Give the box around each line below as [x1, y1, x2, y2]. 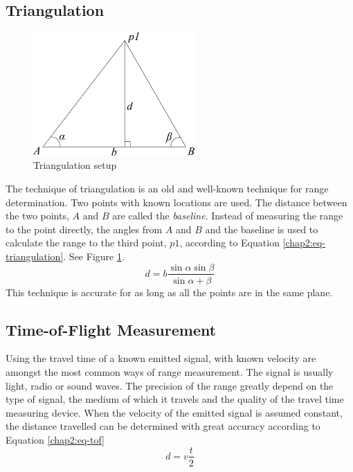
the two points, [6, 208, 69, 223]
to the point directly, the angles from [6, 221, 163, 236]
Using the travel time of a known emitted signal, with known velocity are [6, 351, 316, 365]
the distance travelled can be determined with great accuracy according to [6, 419, 320, 433]
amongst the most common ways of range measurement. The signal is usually [6, 364, 334, 379]
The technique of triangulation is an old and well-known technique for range [6, 181, 329, 195]
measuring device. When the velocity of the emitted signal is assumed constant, [6, 405, 343, 419]
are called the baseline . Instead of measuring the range [112, 208, 343, 223]
